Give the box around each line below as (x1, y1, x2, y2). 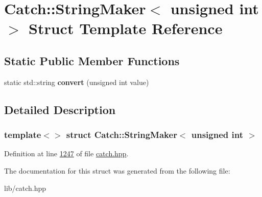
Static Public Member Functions (4, 52, 180, 68)
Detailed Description (4, 101, 116, 117)
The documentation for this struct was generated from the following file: (4, 165, 230, 176)
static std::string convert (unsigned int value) (4, 76, 149, 87)
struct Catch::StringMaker (66, 128, 177, 141)
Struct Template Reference (29, 18, 223, 39)
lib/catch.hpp (4, 182, 46, 193)
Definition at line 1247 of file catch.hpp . (4, 148, 129, 159)
